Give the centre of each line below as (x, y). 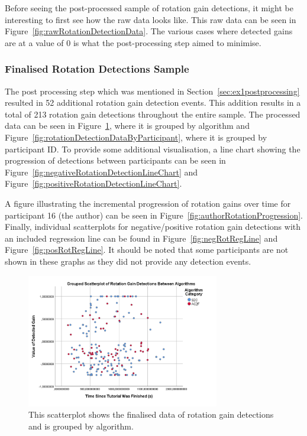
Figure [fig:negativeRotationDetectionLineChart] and (101, 172)
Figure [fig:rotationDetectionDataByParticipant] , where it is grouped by (136, 137)
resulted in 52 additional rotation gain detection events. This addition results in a (153, 103)
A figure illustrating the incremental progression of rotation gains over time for (148, 203)
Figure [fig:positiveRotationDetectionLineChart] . (93, 183)
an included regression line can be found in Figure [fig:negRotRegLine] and (141, 238)
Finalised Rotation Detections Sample (97, 69)
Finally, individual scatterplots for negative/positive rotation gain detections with (153, 227)
